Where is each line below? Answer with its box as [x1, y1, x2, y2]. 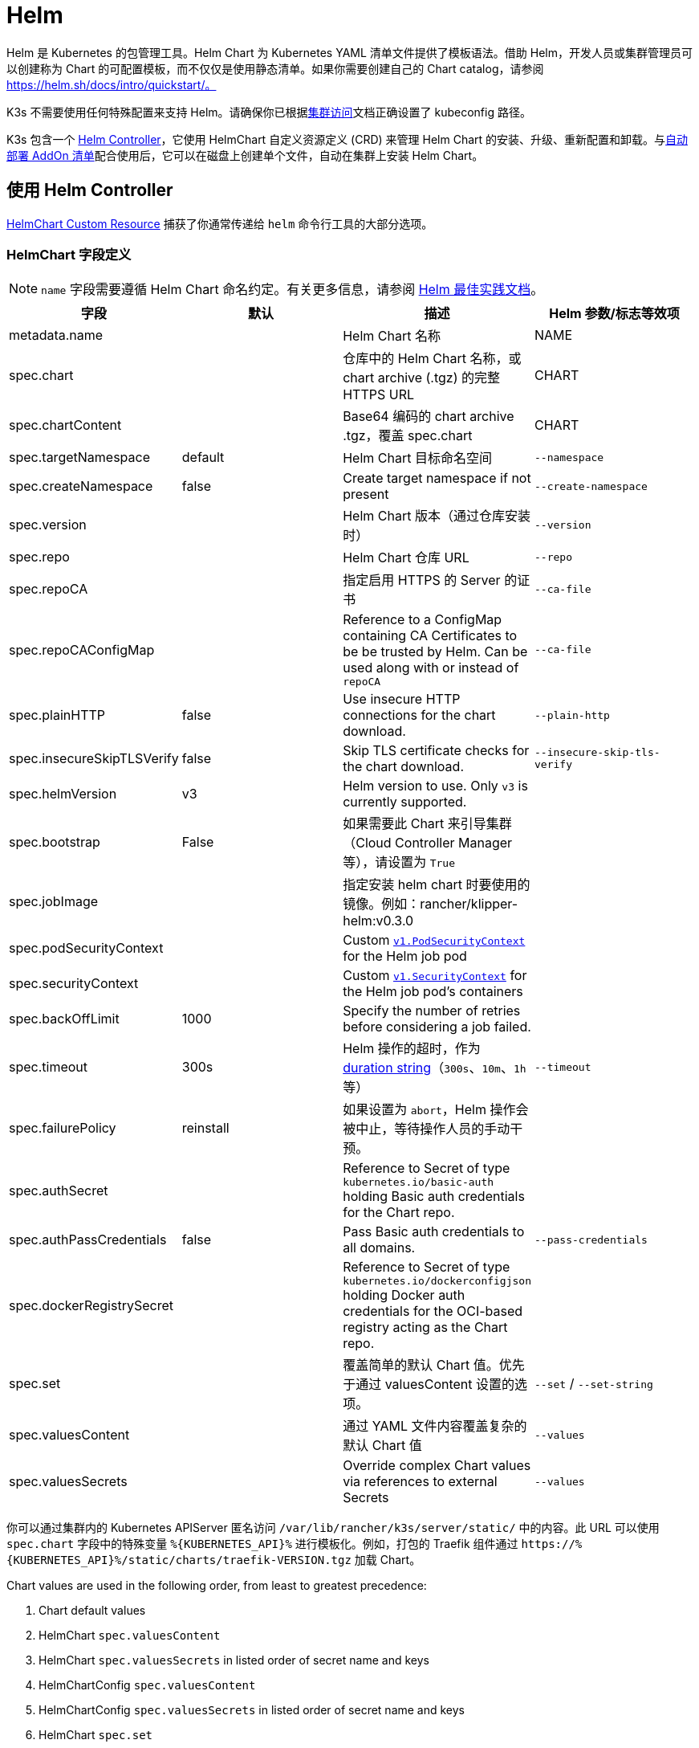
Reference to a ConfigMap [343, 611, 502, 628]
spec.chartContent [9, 417, 122, 434]
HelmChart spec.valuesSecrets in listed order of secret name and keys [39, 1653, 429, 1668]
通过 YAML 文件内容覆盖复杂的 [343, 1418, 527, 1435]
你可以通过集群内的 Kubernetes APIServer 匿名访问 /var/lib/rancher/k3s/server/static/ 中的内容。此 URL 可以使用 [6, 1521, 660, 1535]
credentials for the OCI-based [343, 1303, 523, 1320]
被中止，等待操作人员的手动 [343, 1121, 510, 1137]
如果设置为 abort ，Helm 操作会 [343, 1101, 529, 1118]
